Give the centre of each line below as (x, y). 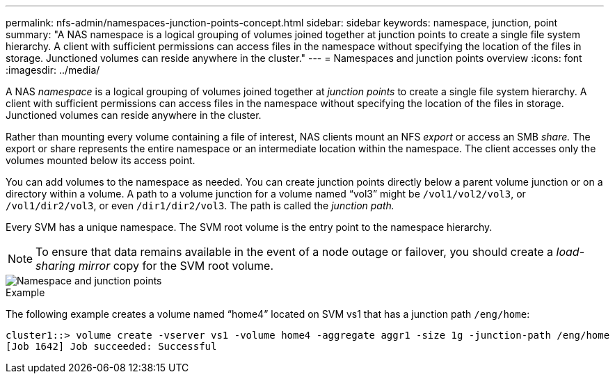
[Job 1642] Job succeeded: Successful (111, 346)
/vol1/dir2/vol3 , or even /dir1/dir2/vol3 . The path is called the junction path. (200, 205)
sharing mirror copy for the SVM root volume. (155, 266)
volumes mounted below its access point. (101, 160)
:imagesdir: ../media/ (53, 70)
